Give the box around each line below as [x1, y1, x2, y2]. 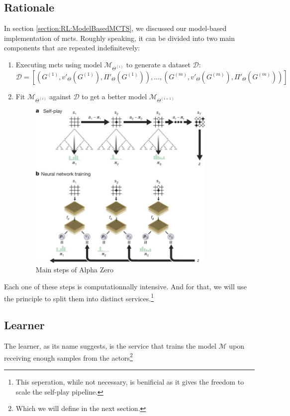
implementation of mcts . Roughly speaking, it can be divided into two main [4, 32, 235, 43]
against [49, 91, 71, 101]
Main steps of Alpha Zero [35, 264, 113, 275]
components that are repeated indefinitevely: [4, 42, 140, 53]
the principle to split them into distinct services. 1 [4, 291, 154, 303]
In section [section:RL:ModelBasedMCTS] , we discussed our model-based [4, 23, 227, 33]
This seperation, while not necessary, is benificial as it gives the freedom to [15, 376, 244, 387]
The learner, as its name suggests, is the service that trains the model [4, 341, 216, 351]
